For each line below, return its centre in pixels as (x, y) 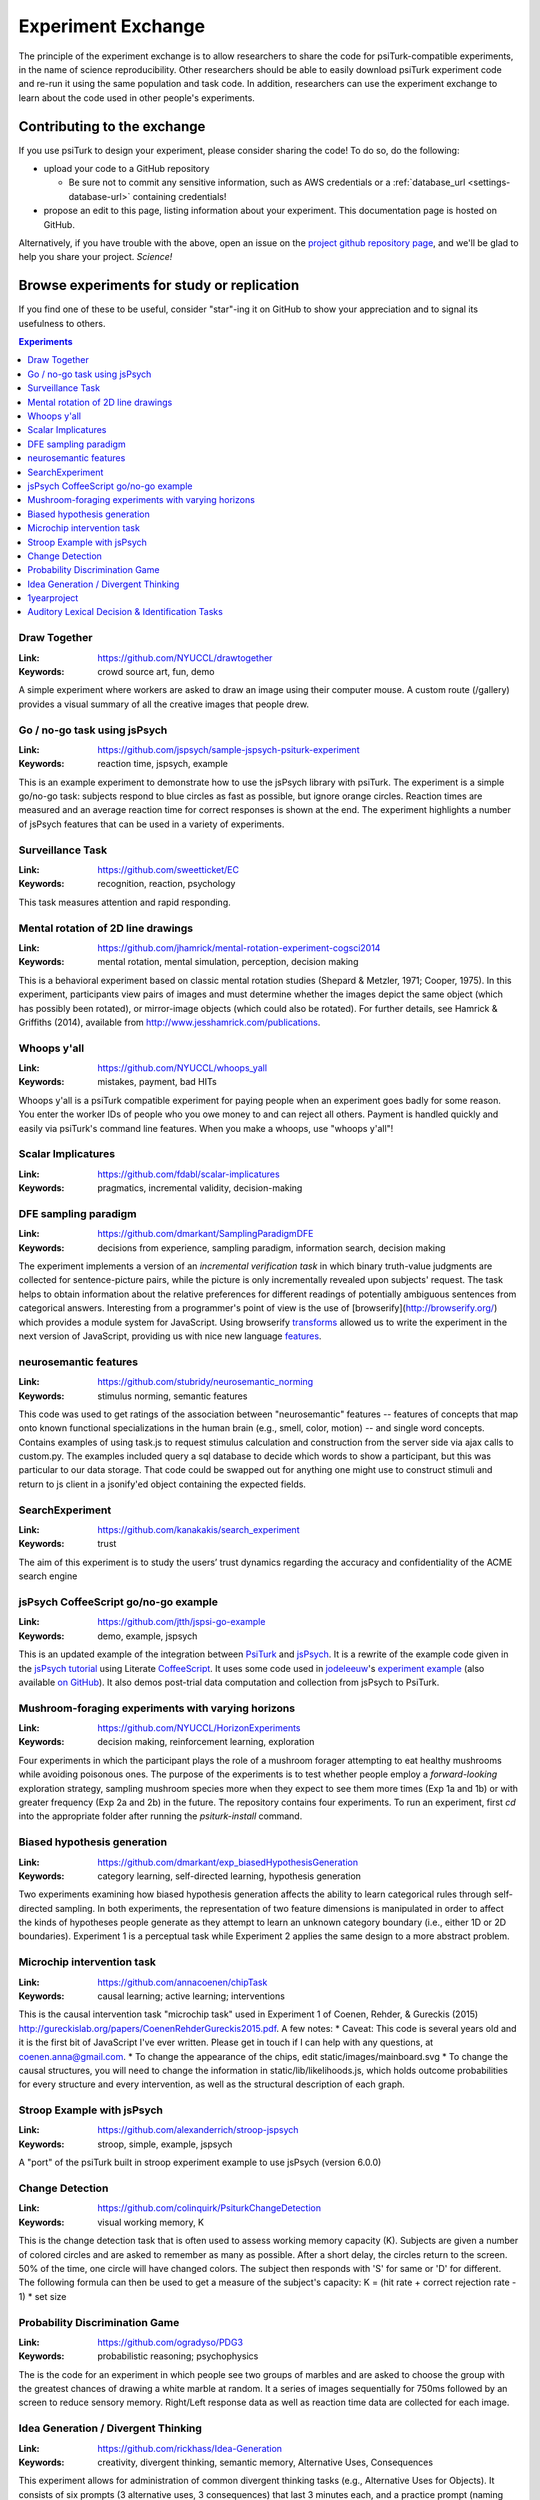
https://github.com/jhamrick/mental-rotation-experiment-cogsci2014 (239, 947)
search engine (48, 1576)
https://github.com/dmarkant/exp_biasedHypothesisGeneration (228, 1862)
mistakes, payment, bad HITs (157, 1082)
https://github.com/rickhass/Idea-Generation (190, 2448)
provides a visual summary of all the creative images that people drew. (164, 704)
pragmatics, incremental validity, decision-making (200, 1188)
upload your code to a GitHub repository (126, 169)
